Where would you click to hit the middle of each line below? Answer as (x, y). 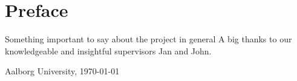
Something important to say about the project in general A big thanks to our (148, 39)
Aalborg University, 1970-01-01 (62, 71)
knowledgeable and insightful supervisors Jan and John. (108, 50)
